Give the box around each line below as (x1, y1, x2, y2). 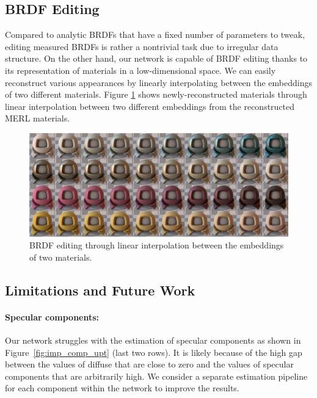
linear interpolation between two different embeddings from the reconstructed (5, 99, 295, 112)
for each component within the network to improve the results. (5, 382, 239, 394)
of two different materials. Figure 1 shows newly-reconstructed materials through (5, 88, 307, 101)
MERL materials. (5, 112, 70, 125)
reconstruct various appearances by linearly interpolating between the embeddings (5, 76, 313, 89)
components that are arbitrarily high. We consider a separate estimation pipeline (5, 369, 308, 382)
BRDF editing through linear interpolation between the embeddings (29, 239, 284, 251)
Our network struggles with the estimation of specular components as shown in (5, 334, 301, 347)
